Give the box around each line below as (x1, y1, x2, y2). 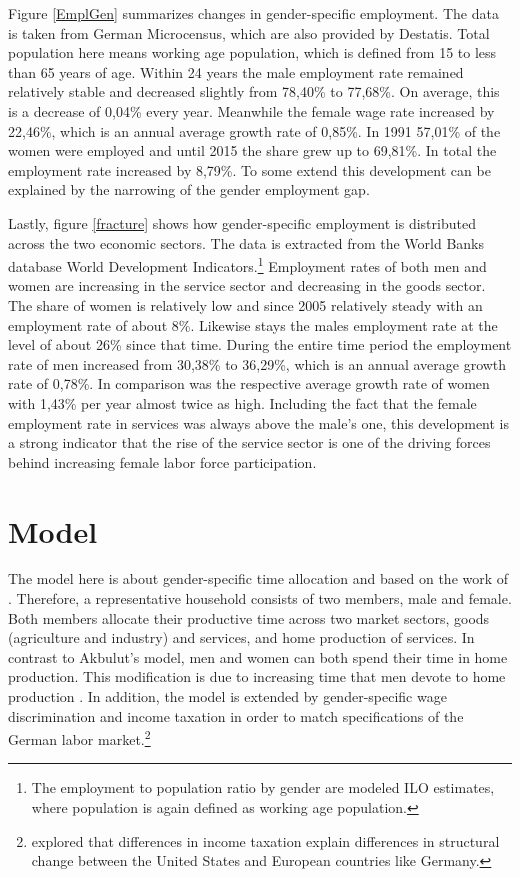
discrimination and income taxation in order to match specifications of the (8, 705, 464, 726)
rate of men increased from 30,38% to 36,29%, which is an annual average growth (8, 353, 507, 374)
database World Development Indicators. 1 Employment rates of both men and (8, 253, 487, 276)
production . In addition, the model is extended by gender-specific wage (8, 686, 447, 706)
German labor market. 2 (8, 726, 151, 749)
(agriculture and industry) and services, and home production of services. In (8, 627, 475, 648)
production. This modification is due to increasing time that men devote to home (8, 666, 506, 687)
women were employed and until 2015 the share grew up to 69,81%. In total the (8, 140, 497, 161)
